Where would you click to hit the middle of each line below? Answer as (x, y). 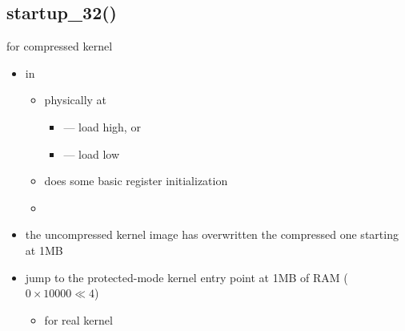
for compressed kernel (60, 46)
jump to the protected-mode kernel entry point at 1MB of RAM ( (186, 277)
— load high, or (102, 126)
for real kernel (78, 319)
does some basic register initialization (136, 181)
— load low (91, 153)
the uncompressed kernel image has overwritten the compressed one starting (212, 234)
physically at (76, 100)
